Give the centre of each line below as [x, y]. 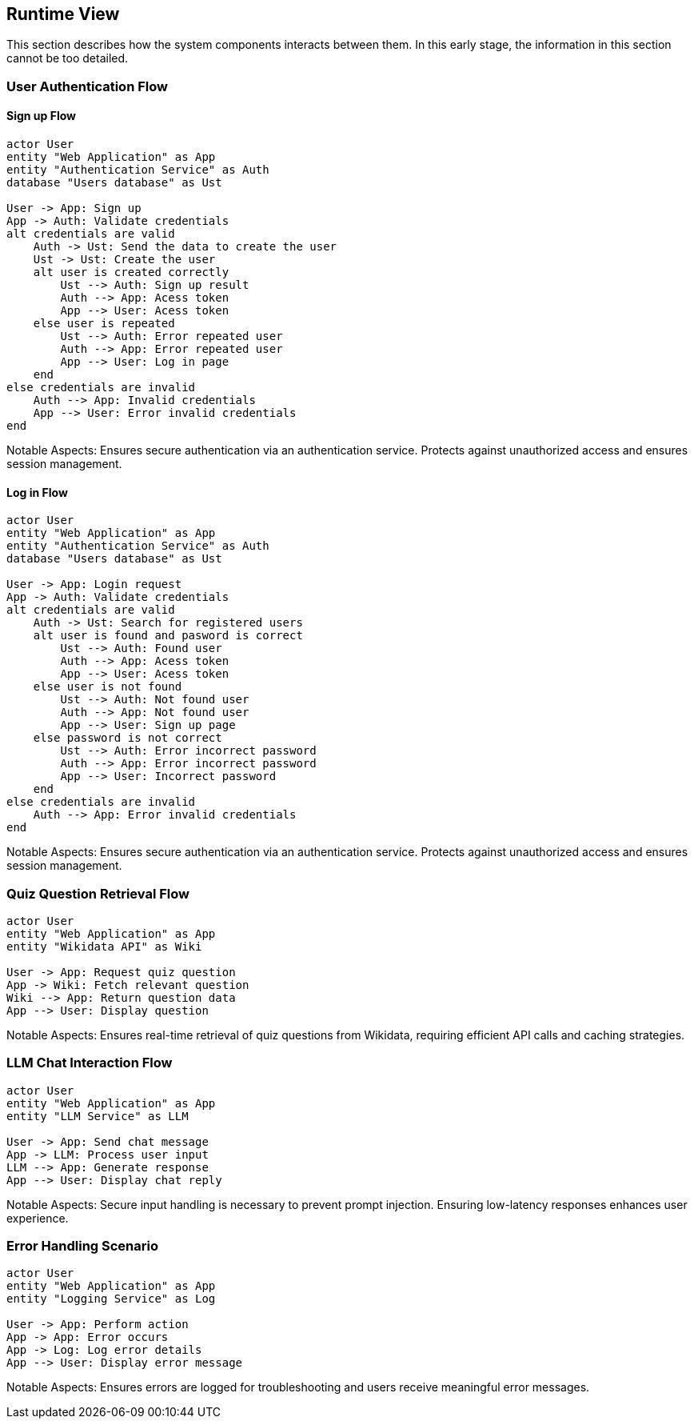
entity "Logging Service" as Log [111, 1299]
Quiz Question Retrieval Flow [98, 893]
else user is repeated [104, 324]
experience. [38, 1218]
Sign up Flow [42, 116]
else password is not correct [128, 738]
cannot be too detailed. [68, 58]
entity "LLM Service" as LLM [98, 1116]
